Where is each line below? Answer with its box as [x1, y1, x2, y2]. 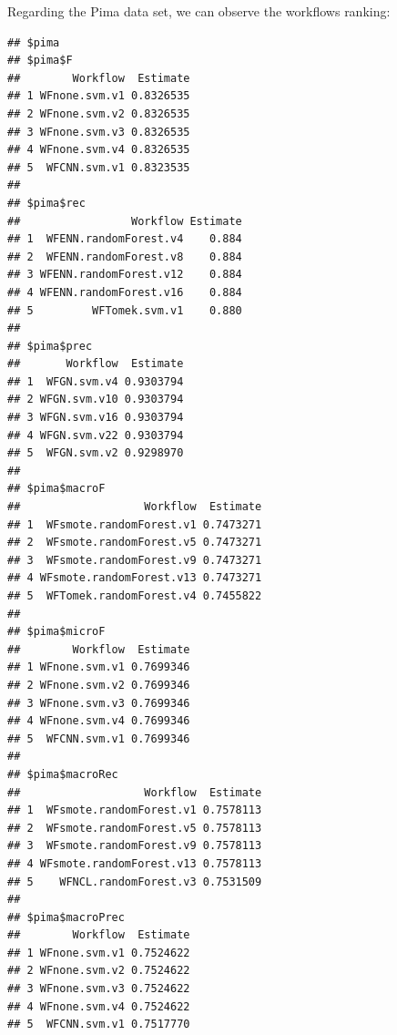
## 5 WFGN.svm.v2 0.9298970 [7, 446, 184, 460]
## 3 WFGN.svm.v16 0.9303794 [7, 411, 184, 425]
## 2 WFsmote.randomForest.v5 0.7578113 [7, 821, 262, 835]
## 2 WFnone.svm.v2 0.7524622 [7, 964, 190, 978]
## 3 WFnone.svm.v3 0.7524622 [7, 982, 190, 996]
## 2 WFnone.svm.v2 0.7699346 [7, 678, 190, 692]
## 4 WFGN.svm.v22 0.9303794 [7, 428, 184, 442]
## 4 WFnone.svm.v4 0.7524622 [7, 999, 190, 1013]
